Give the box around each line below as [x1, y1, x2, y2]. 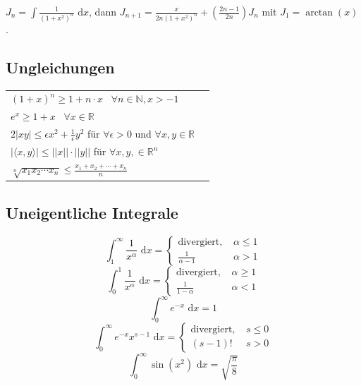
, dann [89, 4, 116, 18]
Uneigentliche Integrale [6, 201, 178, 223]
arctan [305, 8, 334, 18]
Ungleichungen [6, 56, 115, 78]
